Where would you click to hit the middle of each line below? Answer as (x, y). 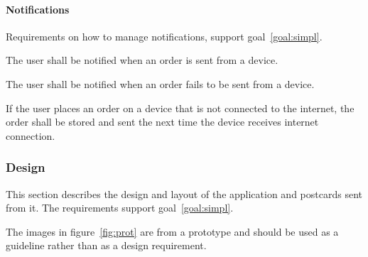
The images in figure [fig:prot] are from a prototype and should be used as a (172, 231)
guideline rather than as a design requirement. (106, 245)
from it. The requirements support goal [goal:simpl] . (120, 208)
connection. (31, 135)
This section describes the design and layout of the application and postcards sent (184, 193)
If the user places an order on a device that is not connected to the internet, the (180, 108)
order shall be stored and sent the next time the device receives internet (162, 122)
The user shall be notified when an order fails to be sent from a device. (160, 83)
